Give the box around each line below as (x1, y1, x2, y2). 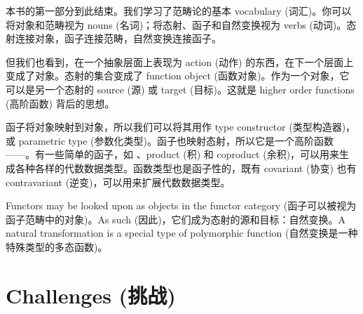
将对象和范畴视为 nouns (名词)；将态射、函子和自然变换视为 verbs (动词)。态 (6, 17, 357, 32)
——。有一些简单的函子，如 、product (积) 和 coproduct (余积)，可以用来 (6, 147, 340, 162)
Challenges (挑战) (6, 280, 176, 309)
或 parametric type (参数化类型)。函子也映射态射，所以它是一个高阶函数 (6, 133, 334, 148)
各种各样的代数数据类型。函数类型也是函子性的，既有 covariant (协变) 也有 (15, 160, 357, 175)
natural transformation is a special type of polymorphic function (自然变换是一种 (6, 225, 358, 240)
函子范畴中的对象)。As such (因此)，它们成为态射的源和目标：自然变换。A (6, 211, 346, 226)
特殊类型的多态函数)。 (6, 239, 108, 254)
